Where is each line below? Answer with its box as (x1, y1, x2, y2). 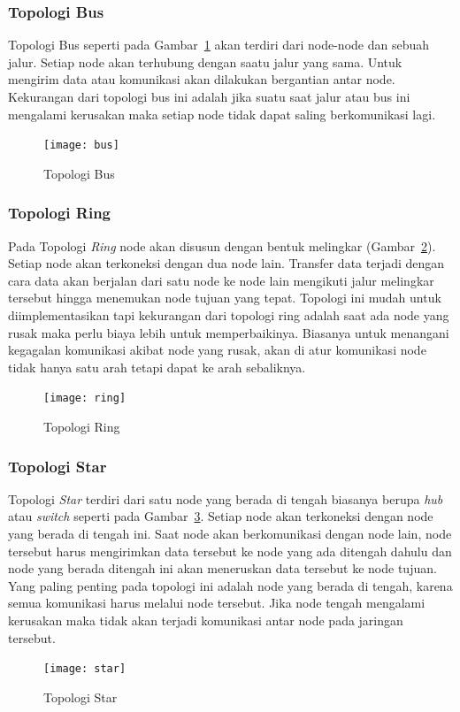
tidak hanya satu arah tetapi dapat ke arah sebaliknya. (8, 357, 306, 376)
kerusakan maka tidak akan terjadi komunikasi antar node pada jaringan (8, 611, 403, 630)
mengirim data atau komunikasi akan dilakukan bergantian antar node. (8, 70, 395, 88)
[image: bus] (43, 139, 119, 152)
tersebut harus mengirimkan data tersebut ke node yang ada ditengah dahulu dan (8, 541, 452, 560)
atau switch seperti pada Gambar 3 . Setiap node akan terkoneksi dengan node (8, 507, 433, 525)
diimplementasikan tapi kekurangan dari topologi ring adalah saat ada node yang (8, 306, 449, 325)
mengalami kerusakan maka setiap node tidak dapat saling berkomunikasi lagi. (8, 104, 436, 123)
